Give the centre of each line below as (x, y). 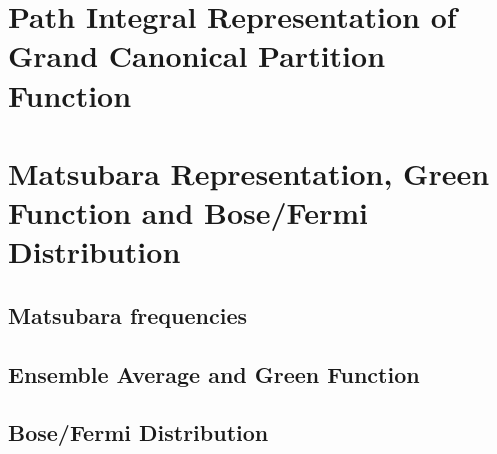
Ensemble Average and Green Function (214, 373)
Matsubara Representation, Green (249, 172)
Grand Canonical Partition (197, 55)
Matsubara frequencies (127, 314)
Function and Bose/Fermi (188, 212)
